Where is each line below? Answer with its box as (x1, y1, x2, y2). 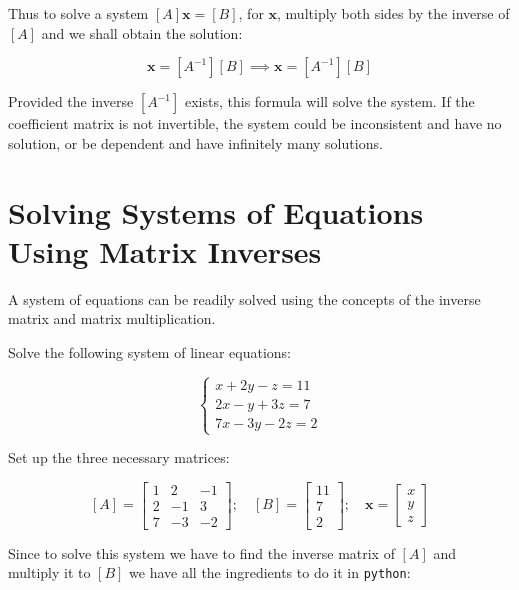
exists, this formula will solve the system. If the (184, 91, 475, 112)
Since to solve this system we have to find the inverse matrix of (8, 542, 395, 563)
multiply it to (8, 562, 91, 583)
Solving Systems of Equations (8, 191, 424, 232)
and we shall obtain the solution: (41, 22, 243, 43)
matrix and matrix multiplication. (8, 308, 216, 329)
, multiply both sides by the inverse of (277, 3, 510, 23)
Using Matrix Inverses (8, 230, 322, 271)
